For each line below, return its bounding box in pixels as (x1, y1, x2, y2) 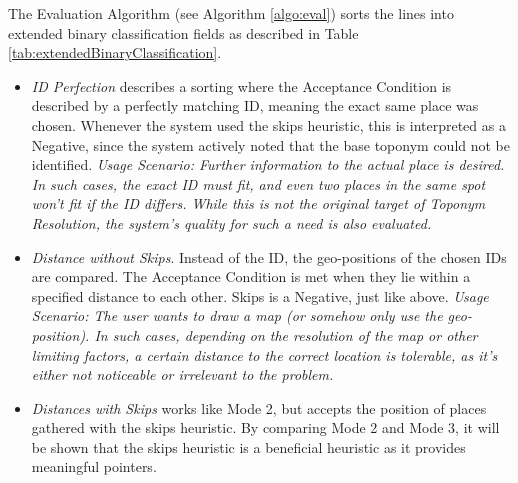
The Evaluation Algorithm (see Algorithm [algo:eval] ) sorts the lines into (8, 3, 454, 23)
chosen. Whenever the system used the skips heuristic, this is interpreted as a (31, 114, 506, 135)
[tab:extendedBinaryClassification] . (8, 42, 222, 63)
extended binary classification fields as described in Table (8, 22, 359, 43)
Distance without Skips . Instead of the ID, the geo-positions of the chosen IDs (31, 246, 507, 267)
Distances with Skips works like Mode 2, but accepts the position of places (31, 397, 487, 418)
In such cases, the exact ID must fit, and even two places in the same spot (31, 173, 486, 194)
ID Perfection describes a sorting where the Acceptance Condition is (31, 75, 452, 96)
